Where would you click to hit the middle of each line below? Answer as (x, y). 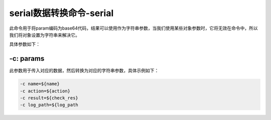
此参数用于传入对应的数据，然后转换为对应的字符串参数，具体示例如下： (84, 71)
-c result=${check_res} (49, 98)
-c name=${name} (40, 84)
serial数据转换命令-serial (61, 13)
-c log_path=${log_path (49, 105)
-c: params (27, 58)
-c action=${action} (45, 91)
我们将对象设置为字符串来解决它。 (44, 35)
